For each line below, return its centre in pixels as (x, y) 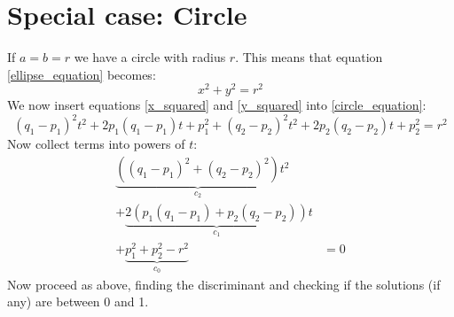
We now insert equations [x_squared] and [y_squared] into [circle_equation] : (217, 105)
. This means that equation (309, 57)
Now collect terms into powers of (96, 144)
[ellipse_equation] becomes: (82, 74)
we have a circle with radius (150, 57)
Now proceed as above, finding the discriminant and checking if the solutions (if (224, 284)
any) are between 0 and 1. (78, 302)
